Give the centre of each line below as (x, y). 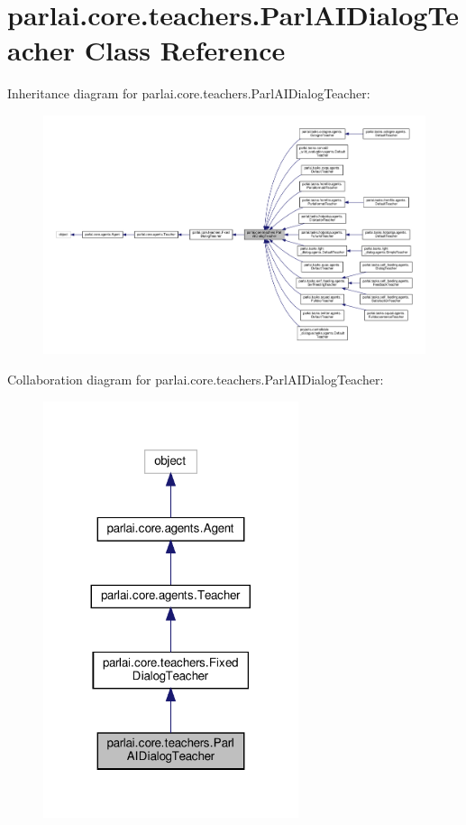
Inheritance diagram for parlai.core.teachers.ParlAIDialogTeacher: (189, 93)
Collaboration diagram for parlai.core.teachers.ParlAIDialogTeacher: (196, 379)
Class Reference (185, 50)
